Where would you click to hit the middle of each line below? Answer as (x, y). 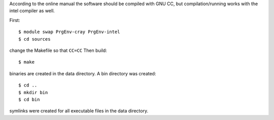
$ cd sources (35, 39)
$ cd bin (29, 99)
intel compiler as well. (32, 11)
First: (15, 20)
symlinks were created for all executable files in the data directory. (79, 111)
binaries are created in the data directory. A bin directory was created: (83, 73)
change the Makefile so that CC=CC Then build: (58, 50)
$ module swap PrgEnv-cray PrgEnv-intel (69, 32)
